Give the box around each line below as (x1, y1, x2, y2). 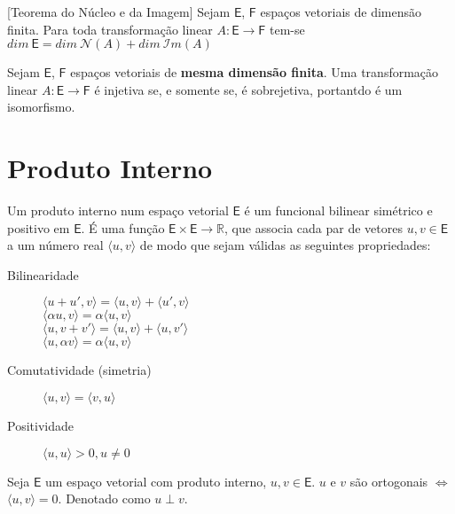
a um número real (7, 236, 104, 254)
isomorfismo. (7, 97, 75, 116)
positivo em (7, 218, 70, 237)
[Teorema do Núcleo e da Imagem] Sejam (7, 3, 231, 20)
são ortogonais (349, 471, 428, 490)
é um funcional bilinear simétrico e (244, 201, 433, 220)
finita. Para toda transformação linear (7, 19, 213, 38)
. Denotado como (58, 489, 151, 508)
